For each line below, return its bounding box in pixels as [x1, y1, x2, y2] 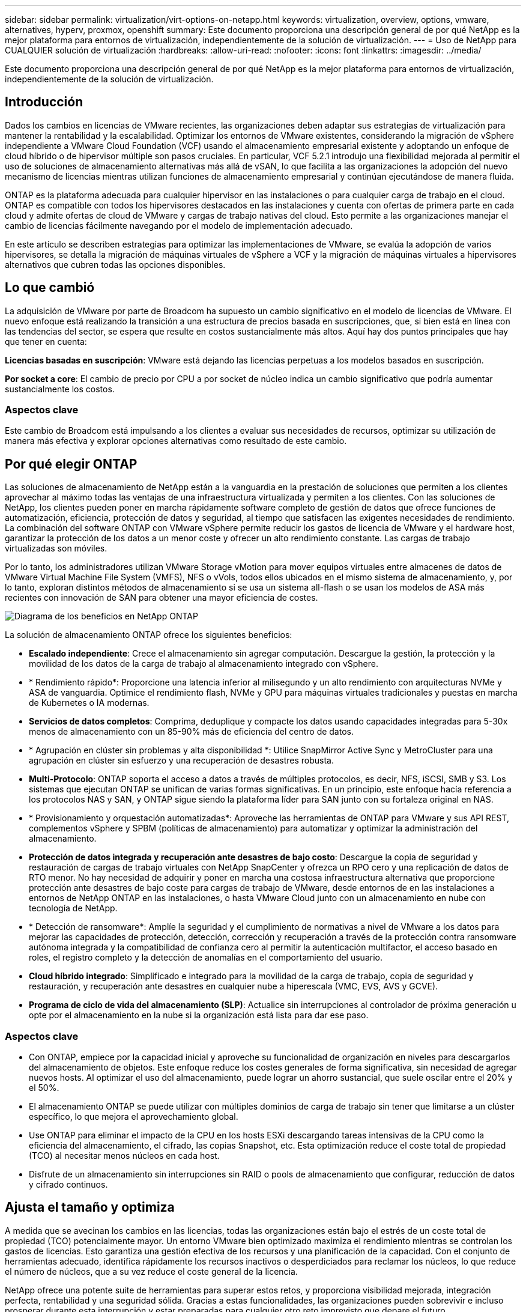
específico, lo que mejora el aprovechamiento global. [29, 1111, 238, 1122]
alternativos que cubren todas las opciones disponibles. [5, 259, 226, 270]
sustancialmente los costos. [5, 383, 115, 394]
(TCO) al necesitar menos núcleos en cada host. [29, 1150, 220, 1161]
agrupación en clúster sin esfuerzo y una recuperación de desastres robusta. [29, 755, 334, 766]
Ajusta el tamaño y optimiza [5, 1200, 175, 1215]
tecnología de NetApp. [29, 903, 118, 914]
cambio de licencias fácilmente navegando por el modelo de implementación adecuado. [5, 220, 353, 231]
